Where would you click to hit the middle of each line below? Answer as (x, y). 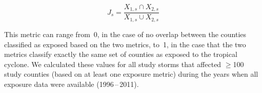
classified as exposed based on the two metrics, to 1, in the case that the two (125, 44)
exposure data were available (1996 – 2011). (72, 84)
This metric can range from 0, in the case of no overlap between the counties (125, 34)
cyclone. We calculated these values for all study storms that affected (113, 64)
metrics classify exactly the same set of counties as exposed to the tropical (121, 54)
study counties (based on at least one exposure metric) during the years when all (131, 74)
